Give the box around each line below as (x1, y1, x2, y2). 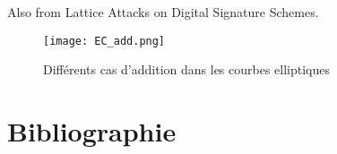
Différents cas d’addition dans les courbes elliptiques (43, 60, 331, 79)
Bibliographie (7, 113, 177, 150)
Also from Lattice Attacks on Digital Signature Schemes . (7, 3, 319, 21)
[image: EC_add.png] (43, 34, 166, 47)
